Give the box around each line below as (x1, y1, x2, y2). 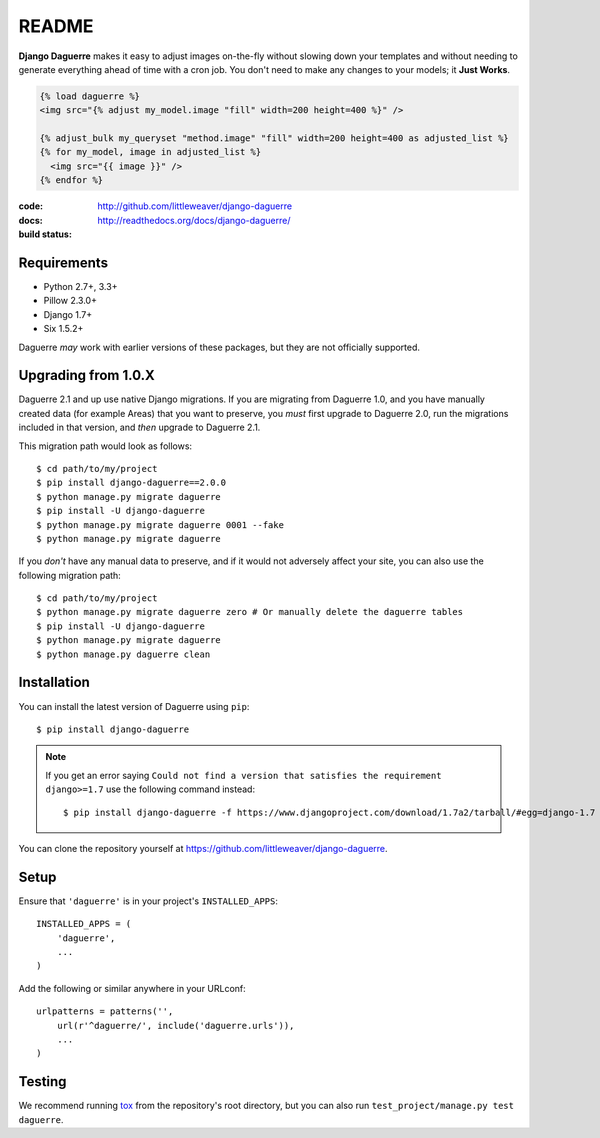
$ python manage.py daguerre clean (36, 648, 211, 660)
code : (18, 200, 44, 212)
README (18, 15, 94, 37)
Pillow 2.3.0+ (43, 295, 97, 307)
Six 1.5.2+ (43, 323, 84, 335)
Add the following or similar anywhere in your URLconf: (18, 982, 247, 994)
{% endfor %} (39, 175, 104, 186)
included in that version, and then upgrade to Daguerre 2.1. (18, 421, 261, 434)
